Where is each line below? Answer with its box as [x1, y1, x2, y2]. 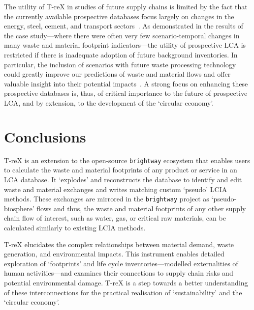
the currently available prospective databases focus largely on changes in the [4, 11, 234, 21]
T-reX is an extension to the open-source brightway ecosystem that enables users [4, 155, 250, 165]
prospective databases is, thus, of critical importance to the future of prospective [4, 88, 248, 98]
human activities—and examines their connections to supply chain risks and [4, 268, 233, 278]
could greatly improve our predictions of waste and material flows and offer [4, 69, 231, 79]
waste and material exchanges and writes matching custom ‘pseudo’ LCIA [4, 184, 227, 194]
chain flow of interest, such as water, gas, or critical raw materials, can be [4, 213, 226, 223]
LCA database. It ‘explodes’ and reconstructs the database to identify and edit [4, 174, 242, 184]
